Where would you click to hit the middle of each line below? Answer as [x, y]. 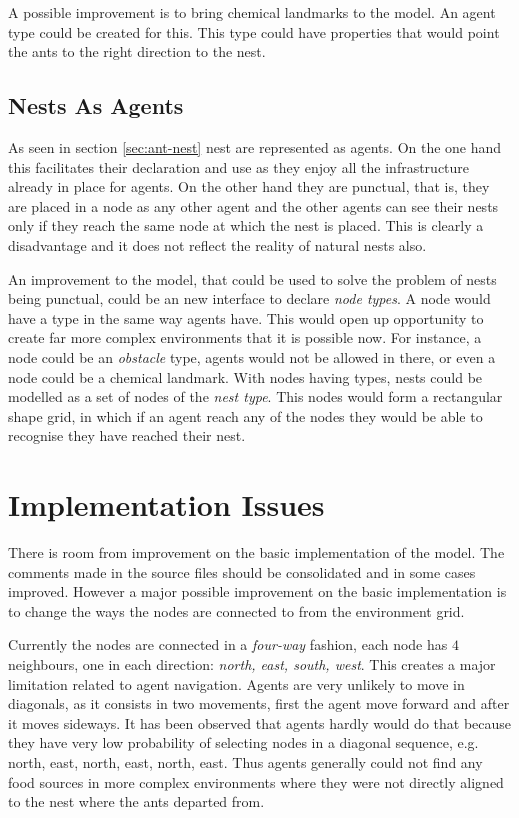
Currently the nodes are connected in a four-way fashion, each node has [228, 644]
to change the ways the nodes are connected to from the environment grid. [236, 610]
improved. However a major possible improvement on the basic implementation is [257, 591]
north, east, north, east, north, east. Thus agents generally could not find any [245, 761]
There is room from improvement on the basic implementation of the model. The [256, 552]
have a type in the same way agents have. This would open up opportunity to [246, 317]
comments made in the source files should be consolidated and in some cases [242, 571]
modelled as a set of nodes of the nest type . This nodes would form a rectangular [255, 396]
